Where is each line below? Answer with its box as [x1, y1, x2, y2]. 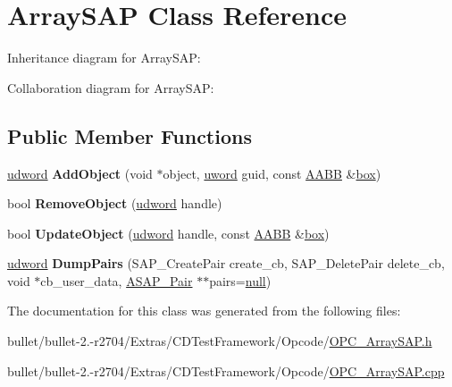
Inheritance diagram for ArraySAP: [7, 48, 201, 67]
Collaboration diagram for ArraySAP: [7, 78, 214, 97]
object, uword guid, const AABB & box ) [163, 164, 381, 182]
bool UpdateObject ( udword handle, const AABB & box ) [7, 223, 330, 242]
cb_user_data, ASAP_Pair [40, 271, 193, 290]
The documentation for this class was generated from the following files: [7, 301, 401, 320]
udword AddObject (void [7, 164, 153, 182]
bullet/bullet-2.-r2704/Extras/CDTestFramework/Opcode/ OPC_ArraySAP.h [7, 332, 432, 350]
